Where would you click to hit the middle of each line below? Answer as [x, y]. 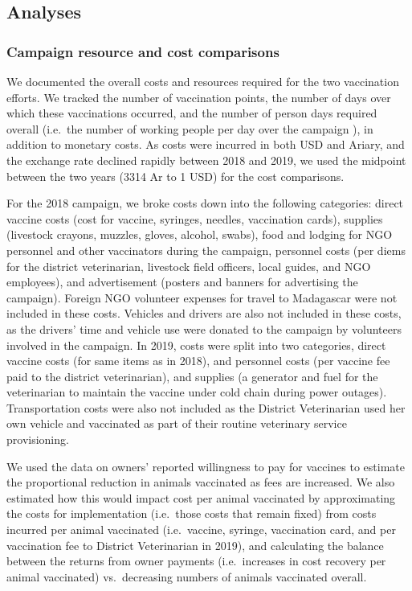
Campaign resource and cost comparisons [143, 51]
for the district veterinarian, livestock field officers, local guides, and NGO [189, 266]
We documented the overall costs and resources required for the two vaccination [203, 81]
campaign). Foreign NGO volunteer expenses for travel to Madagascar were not [202, 297]
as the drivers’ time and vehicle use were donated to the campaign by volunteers [204, 328]
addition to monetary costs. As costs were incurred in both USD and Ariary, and [206, 144]
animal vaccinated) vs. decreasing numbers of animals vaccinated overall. [187, 576]
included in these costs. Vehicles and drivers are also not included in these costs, [204, 313]
